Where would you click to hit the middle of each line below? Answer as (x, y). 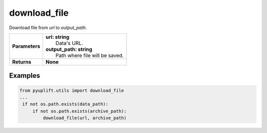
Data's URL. (69, 43)
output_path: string (69, 49)
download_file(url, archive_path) (85, 118)
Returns (22, 62)
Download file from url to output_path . (48, 28)
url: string (58, 37)
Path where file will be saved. (89, 55)
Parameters (26, 46)
